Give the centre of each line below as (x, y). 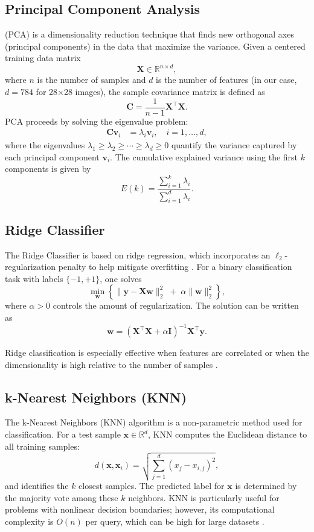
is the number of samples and (91, 80)
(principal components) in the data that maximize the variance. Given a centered (155, 46)
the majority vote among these (62, 497)
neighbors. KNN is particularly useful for (204, 497)
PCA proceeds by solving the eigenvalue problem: (97, 121)
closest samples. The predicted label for (152, 486)
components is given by (48, 169)
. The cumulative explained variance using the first (204, 156)
